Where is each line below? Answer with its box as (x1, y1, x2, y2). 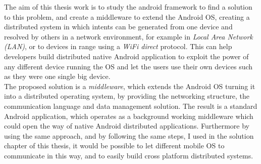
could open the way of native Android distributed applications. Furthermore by (4, 120, 249, 131)
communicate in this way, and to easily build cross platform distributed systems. (4, 150, 253, 160)
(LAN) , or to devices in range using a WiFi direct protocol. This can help (4, 41, 232, 52)
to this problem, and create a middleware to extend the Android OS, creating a (4, 11, 250, 22)
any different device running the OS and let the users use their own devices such (4, 61, 253, 71)
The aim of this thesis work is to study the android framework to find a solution (4, 2, 252, 12)
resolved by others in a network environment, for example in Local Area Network (4, 31, 253, 42)
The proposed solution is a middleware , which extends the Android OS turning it (4, 80, 255, 91)
